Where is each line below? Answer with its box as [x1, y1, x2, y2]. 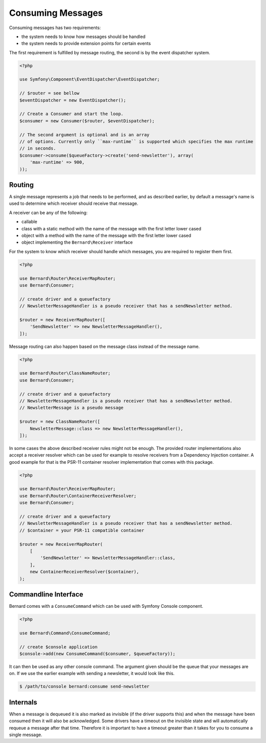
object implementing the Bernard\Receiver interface [21, 239, 133, 245]
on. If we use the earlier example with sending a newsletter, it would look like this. [9, 670, 175, 676]
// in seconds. [19, 146, 56, 151]
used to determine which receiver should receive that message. [9, 200, 138, 207]
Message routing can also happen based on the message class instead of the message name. [9, 343, 200, 349]
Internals [9, 698, 37, 706]
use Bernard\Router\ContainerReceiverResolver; [19, 493, 136, 498]
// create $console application [19, 644, 98, 650]
